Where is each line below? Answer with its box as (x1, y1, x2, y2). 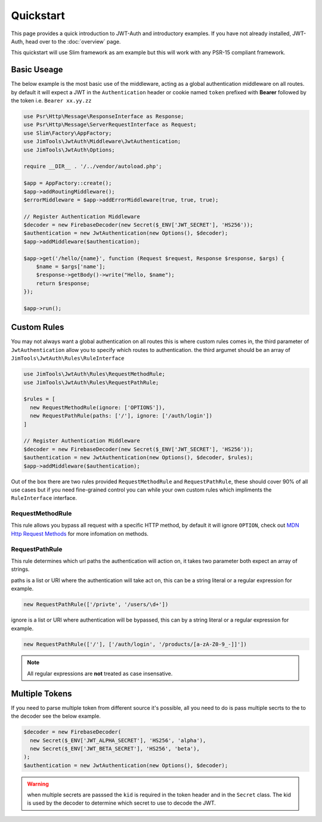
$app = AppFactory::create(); (23, 180, 112, 187)
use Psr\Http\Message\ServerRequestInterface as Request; (23, 121, 197, 128)
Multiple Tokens (11, 688, 72, 699)
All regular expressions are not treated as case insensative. (27, 670, 173, 677)
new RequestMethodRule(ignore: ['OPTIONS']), (30, 404, 165, 411)
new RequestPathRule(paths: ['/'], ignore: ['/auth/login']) (30, 412, 213, 419)
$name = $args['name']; (36, 263, 106, 270)
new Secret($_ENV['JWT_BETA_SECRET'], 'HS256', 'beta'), (30, 745, 200, 752)
